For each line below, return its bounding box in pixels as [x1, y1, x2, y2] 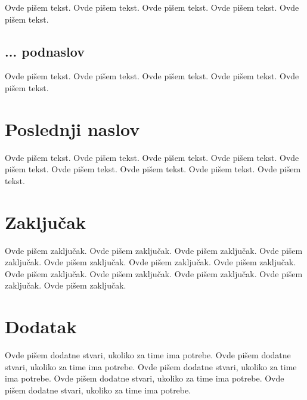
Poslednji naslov [5, 116, 140, 141]
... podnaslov [5, 42, 85, 60]
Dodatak [5, 314, 77, 339]
